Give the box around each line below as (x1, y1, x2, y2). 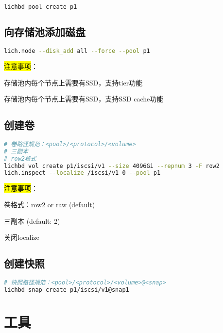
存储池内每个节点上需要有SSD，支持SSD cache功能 (4, 94, 164, 104)
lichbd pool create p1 (4, 3, 77, 10)
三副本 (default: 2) (4, 216, 60, 226)
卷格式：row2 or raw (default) (4, 199, 95, 209)
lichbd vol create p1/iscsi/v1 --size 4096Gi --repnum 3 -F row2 (4, 162, 220, 169)
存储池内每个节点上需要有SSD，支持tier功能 (4, 77, 143, 87)
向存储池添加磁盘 (4, 24, 86, 39)
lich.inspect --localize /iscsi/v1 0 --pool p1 (4, 169, 161, 177)
